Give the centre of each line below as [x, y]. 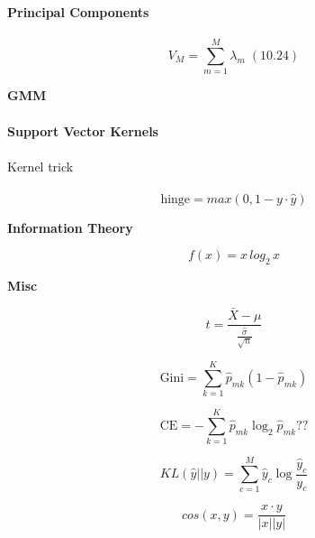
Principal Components [78, 12]
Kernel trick [40, 166]
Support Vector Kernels [83, 130]
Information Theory [70, 227]
